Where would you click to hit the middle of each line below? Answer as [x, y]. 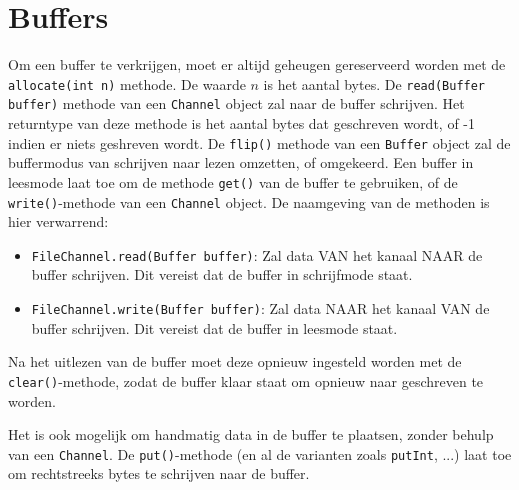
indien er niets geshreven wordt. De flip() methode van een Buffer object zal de [259, 142]
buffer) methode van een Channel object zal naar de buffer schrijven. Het [236, 103]
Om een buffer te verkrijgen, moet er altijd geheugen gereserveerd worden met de [257, 64]
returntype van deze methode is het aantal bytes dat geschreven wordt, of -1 [242, 123]
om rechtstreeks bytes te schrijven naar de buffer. [159, 473]
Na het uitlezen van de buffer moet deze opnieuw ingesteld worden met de [235, 361]
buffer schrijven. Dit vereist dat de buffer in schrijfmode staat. [222, 274]
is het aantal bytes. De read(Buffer [374, 83]
